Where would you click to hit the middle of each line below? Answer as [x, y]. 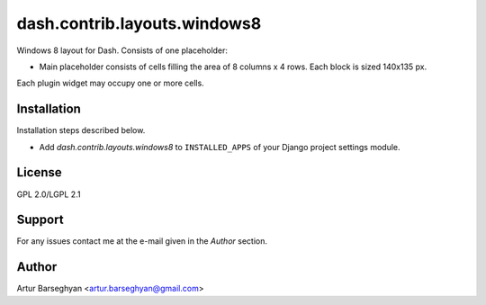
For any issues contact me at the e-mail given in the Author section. [142, 241]
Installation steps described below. [81, 130]
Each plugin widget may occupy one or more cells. [110, 83]
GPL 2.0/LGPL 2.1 [49, 194]
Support [40, 220]
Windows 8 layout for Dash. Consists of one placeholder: [122, 50]
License [39, 172]
